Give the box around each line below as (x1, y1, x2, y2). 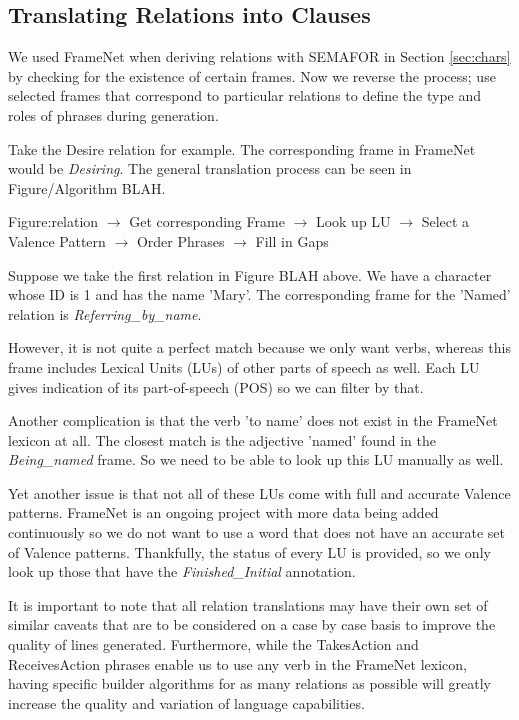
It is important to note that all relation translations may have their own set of (8, 594, 488, 615)
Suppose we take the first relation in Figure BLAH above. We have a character (8, 264, 492, 285)
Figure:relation (8, 211, 99, 232)
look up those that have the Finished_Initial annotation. (8, 561, 356, 582)
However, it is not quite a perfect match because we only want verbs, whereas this (8, 337, 511, 358)
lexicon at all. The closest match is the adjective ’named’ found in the (8, 429, 436, 450)
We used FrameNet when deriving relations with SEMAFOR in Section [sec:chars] (8, 46, 511, 67)
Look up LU (315, 211, 391, 232)
